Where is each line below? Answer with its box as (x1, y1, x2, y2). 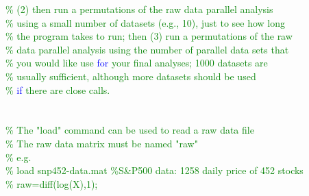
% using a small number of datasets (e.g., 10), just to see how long (5, 15, 286, 29)
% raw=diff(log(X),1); (5, 176, 98, 191)
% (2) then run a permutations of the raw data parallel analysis (5, 2, 273, 16)
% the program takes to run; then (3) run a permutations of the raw (5, 29, 293, 43)
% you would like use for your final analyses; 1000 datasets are (5, 56, 268, 70)
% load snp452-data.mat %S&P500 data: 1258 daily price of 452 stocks (5, 163, 304, 177)
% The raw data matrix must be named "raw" (5, 136, 198, 150)
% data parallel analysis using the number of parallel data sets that (5, 42, 289, 56)
